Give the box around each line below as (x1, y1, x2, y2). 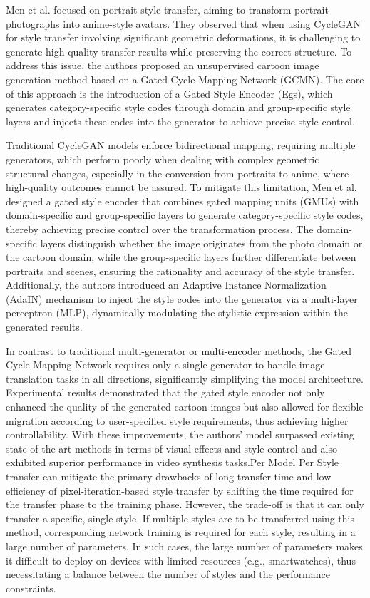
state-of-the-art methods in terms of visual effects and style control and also (6, 440, 337, 455)
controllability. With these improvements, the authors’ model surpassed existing (6, 427, 354, 442)
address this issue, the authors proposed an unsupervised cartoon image (6, 58, 319, 73)
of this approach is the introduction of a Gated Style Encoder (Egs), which (6, 86, 333, 100)
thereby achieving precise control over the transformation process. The (6, 221, 314, 236)
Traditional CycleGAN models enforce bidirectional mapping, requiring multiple (6, 138, 356, 153)
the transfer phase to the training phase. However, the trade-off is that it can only (6, 497, 364, 512)
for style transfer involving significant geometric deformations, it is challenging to (6, 30, 361, 45)
